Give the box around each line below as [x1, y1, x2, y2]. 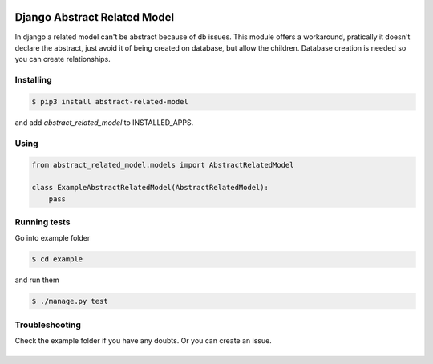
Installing [14, 75, 52, 86]
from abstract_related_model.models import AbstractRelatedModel [31, 160, 294, 170]
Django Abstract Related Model [14, 10, 175, 24]
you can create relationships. [14, 55, 111, 64]
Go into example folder [14, 233, 91, 243]
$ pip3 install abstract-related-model [31, 97, 188, 106]
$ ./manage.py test [31, 297, 108, 306]
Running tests [14, 216, 71, 228]
